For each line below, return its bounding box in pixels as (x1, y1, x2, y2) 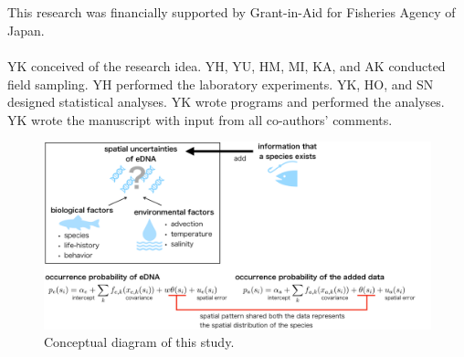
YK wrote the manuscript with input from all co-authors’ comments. (7, 110, 393, 129)
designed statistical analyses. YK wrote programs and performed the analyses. (7, 92, 445, 111)
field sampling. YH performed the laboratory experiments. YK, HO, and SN (7, 74, 434, 93)
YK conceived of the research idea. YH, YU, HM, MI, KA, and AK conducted (7, 56, 446, 75)
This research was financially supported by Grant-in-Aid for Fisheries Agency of (7, 3, 456, 22)
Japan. (7, 20, 45, 39)
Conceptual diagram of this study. (44, 332, 235, 352)
